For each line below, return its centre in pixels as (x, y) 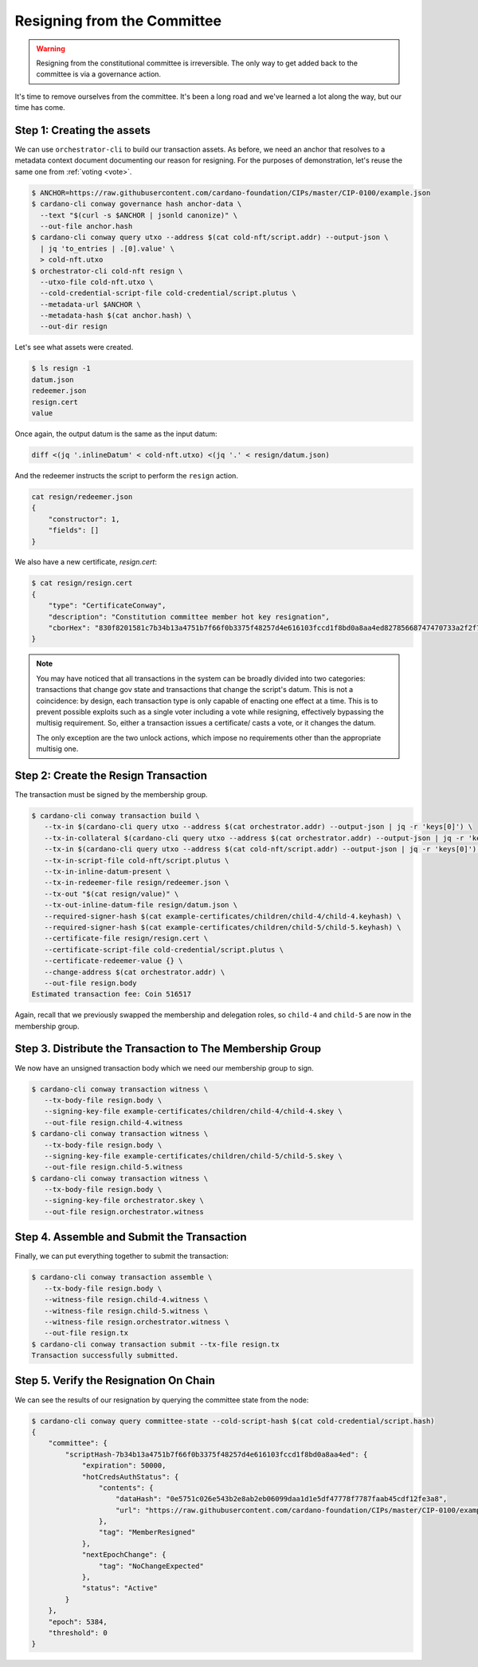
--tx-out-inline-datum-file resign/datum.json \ (141, 905)
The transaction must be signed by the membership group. (111, 795)
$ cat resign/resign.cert (82, 583)
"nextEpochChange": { (124, 1555)
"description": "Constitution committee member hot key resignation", (189, 617)
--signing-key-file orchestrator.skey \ (124, 1201)
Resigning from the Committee (118, 21)
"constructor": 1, (84, 519)
